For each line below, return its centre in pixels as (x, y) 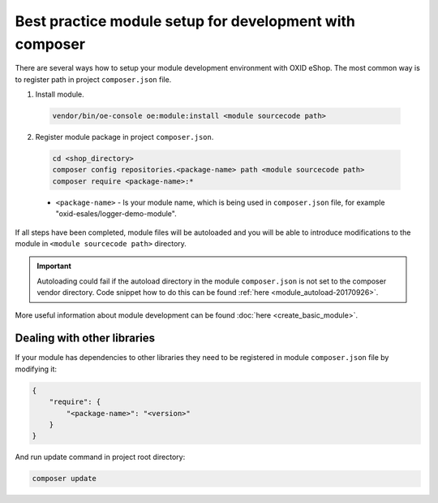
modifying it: (36, 369)
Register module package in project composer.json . (125, 137)
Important (54, 266)
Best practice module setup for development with (185, 21)
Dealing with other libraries (85, 338)
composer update (64, 479)
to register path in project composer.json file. (93, 79)
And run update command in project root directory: (100, 457)
